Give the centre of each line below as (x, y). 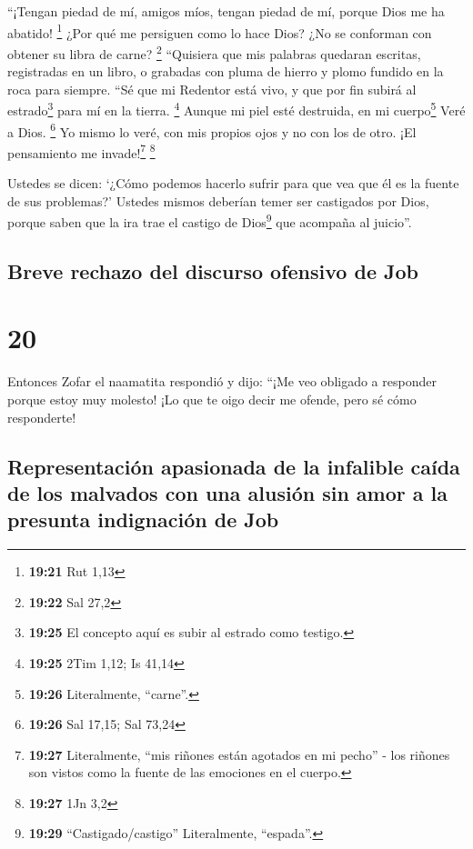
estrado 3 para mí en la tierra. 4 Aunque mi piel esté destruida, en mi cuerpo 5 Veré (236, 109)
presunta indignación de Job (143, 519)
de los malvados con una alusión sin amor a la (228, 492)
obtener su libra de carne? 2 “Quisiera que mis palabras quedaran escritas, (214, 52)
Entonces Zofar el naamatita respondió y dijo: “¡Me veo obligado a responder (222, 381)
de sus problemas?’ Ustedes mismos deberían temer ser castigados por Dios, (218, 200)
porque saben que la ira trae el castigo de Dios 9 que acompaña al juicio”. (210, 220)
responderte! (42, 417)
